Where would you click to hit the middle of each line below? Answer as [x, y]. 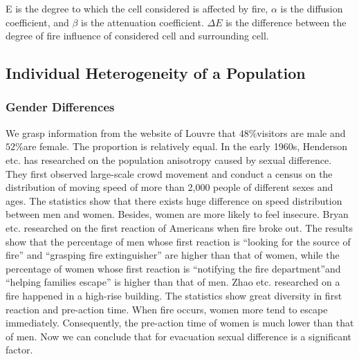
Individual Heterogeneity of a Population [156, 73]
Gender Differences [60, 107]
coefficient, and [37, 22]
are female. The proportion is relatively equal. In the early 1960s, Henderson [185, 146]
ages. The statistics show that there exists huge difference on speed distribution [174, 200]
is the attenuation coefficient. [142, 22]
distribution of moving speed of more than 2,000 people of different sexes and [169, 187]
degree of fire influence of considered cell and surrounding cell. [137, 36]
